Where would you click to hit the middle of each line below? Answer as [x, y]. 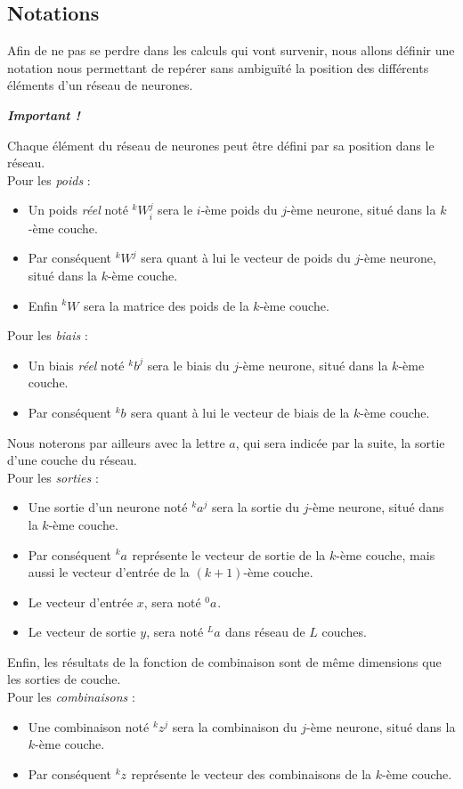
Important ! [44, 114]
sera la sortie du [256, 507]
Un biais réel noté [76, 365]
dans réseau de [265, 632]
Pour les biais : [48, 335]
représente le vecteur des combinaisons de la [252, 773]
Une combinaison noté [89, 726]
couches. [344, 632]
